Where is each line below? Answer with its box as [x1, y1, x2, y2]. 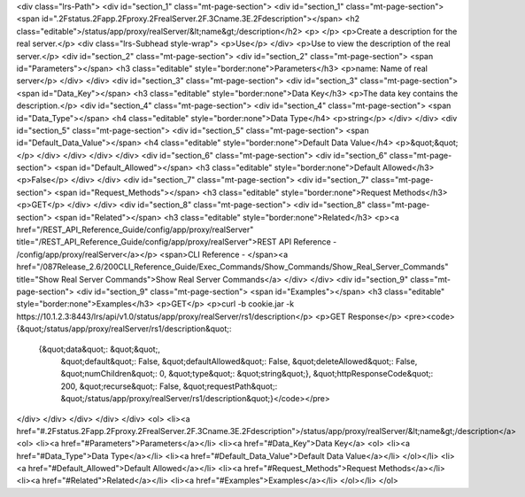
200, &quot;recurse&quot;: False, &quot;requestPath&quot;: [60, 381, 278, 392]
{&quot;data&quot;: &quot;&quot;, [38, 344, 161, 354]
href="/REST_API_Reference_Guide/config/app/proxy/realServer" [16, 224, 254, 235]
